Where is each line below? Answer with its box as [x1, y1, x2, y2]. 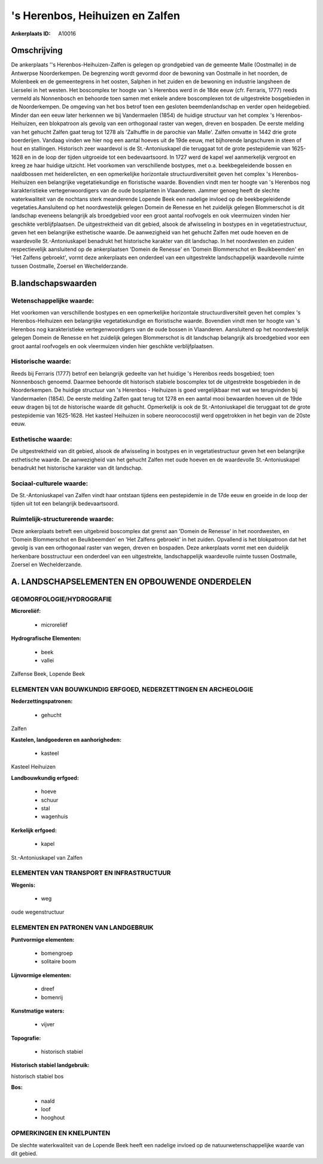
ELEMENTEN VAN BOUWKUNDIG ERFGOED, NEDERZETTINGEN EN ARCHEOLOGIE [11, 685, 254, 694]
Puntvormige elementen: [11, 936, 75, 943]
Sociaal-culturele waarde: [11, 479, 89, 488]
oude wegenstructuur [11, 908, 65, 916]
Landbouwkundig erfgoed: [11, 774, 79, 781]
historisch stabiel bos [11, 1072, 64, 1080]
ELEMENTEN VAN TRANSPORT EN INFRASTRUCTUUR [11, 869, 171, 877]
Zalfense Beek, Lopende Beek [11, 670, 86, 678]
